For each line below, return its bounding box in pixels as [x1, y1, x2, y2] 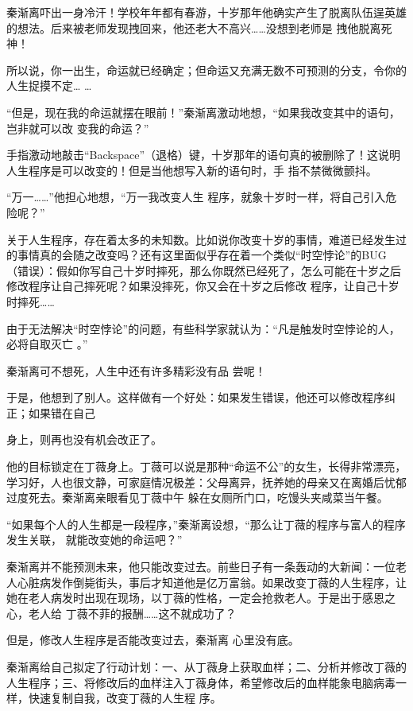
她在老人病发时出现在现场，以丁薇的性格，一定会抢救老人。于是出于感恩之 [6, 589, 396, 606]
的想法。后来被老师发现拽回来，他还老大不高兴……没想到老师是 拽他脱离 [6, 19, 381, 36]
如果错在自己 [28, 404, 95, 421]
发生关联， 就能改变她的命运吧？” [6, 531, 183, 548]
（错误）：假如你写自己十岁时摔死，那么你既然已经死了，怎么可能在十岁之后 [6, 262, 401, 278]
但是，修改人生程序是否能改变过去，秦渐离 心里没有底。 [6, 631, 299, 648]
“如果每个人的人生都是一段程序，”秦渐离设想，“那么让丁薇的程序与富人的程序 [6, 515, 406, 532]
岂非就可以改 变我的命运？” [6, 119, 149, 136]
